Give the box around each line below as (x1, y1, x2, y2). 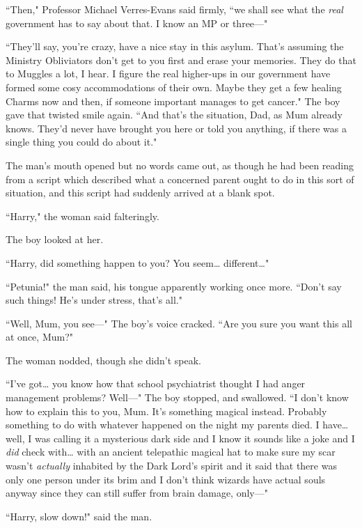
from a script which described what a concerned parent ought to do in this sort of (6, 171, 354, 186)
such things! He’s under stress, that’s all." (6, 293, 182, 307)
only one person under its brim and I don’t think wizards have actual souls (6, 472, 326, 486)
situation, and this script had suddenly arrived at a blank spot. (6, 185, 275, 200)
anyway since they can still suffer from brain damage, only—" (6, 486, 268, 500)
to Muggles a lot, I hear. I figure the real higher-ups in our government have (6, 66, 331, 81)
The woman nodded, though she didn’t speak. (6, 352, 201, 367)
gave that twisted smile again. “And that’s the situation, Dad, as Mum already (6, 107, 343, 122)
